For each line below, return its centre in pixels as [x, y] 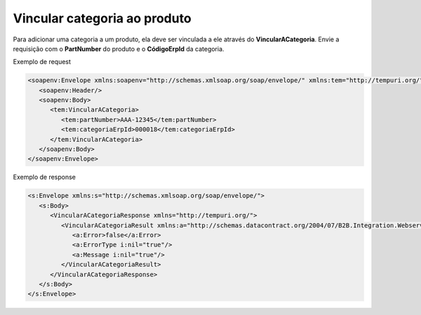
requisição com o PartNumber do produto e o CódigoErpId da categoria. [119, 48]
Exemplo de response [45, 177]
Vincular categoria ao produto [102, 18]
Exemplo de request [42, 62]
